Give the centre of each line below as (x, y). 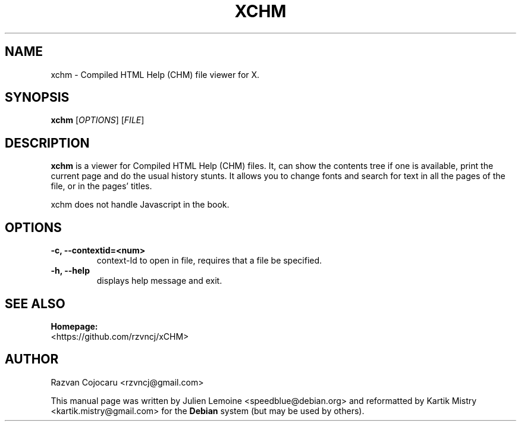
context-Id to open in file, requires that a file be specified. (209, 261)
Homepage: (74, 326)
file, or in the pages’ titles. (101, 186)
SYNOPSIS (37, 98)
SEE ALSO (35, 303)
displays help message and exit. (159, 281)
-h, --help (70, 271)
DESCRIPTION (47, 143)
